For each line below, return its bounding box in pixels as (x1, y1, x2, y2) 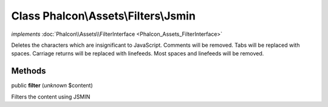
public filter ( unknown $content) (11, 82, 94, 89)
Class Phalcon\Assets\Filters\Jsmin (11, 9, 196, 22)
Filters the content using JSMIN (11, 93, 91, 100)
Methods (11, 66, 46, 76)
